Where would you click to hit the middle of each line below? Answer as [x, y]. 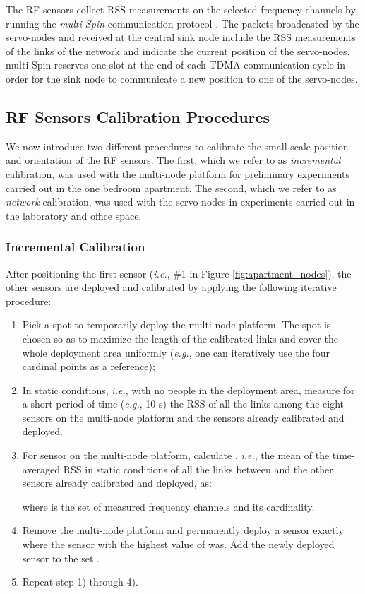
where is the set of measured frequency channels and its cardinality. [168, 506]
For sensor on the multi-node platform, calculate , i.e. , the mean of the [176, 455]
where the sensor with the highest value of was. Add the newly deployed [178, 544]
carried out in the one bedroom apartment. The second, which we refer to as [171, 188]
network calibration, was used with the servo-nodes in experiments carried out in [180, 202]
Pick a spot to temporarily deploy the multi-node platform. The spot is [176, 325]
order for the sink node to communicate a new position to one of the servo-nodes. [182, 78]
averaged [41, 469]
